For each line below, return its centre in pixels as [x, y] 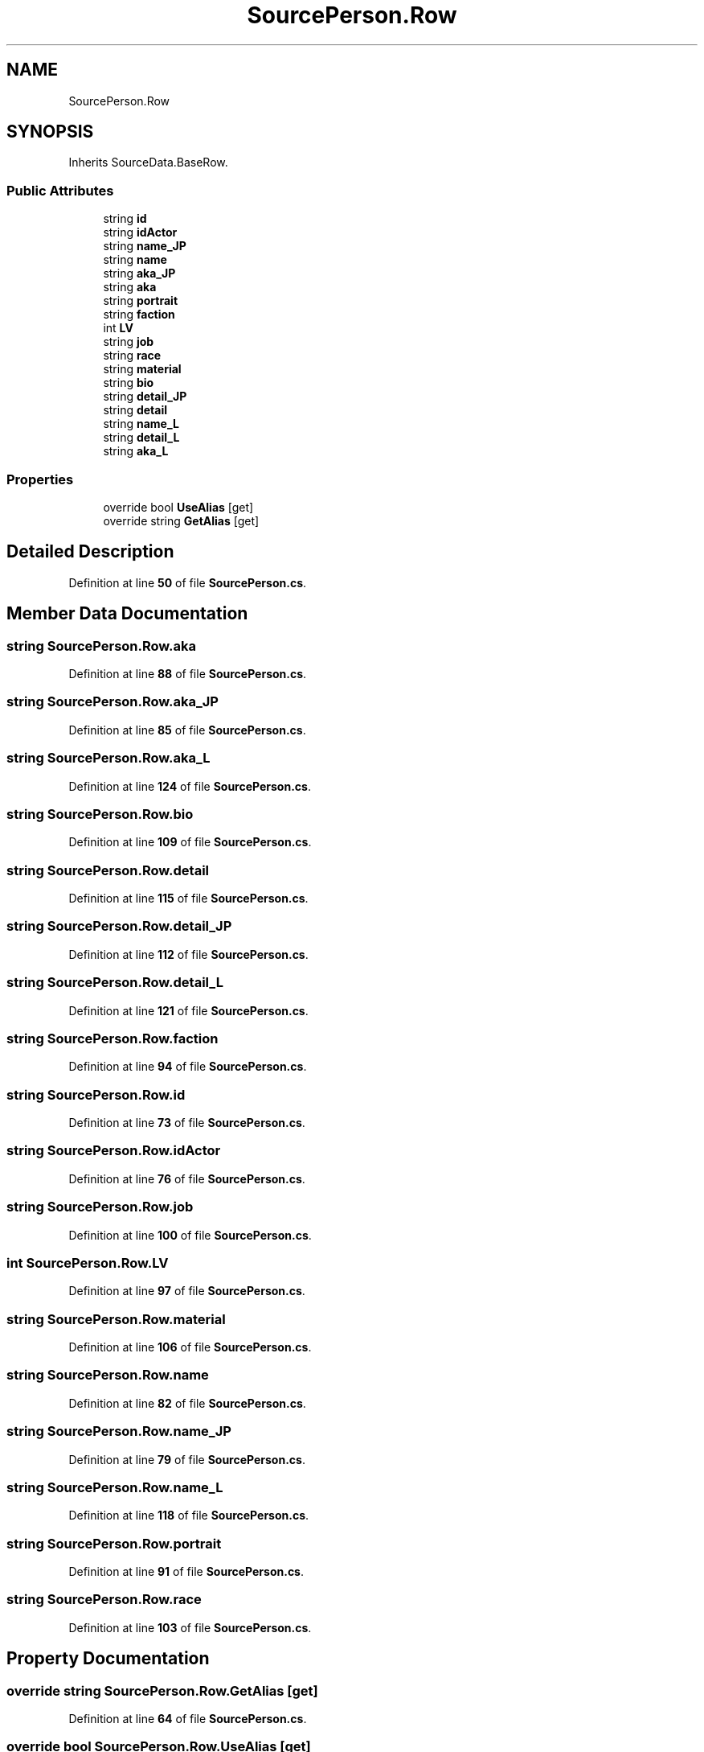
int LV [118, 328]
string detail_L [141, 438]
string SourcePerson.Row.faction [113, 1038]
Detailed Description [90, 552]
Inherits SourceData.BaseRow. [148, 162]
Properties [40, 479]
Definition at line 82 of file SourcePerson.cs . [187, 1403]
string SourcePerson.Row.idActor [114, 1151]
